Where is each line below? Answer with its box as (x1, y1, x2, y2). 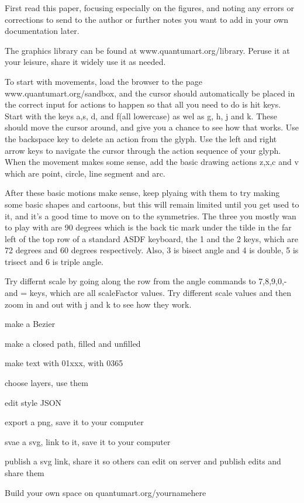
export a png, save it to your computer (5, 416, 144, 428)
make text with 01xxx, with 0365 (5, 357, 123, 369)
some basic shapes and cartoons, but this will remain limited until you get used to (5, 198, 299, 210)
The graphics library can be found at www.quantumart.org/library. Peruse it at (5, 44, 290, 56)
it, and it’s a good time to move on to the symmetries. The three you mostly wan (5, 209, 296, 222)
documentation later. (5, 25, 80, 37)
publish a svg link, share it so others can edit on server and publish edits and (5, 455, 281, 467)
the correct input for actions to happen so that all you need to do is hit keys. (5, 98, 281, 111)
